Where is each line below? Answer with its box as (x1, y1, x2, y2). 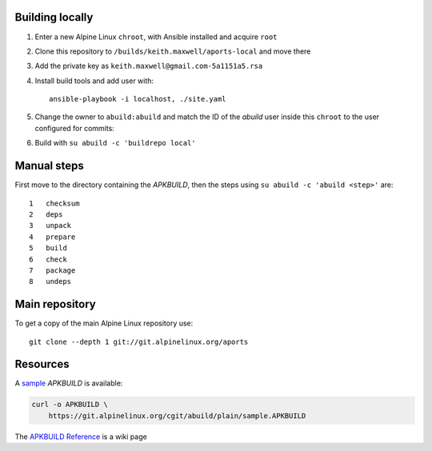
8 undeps (29, 277, 72, 286)
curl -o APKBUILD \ (31, 400, 108, 409)
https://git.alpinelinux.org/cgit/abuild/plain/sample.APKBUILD (48, 411, 306, 420)
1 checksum (29, 198, 80, 208)
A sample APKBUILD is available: (14, 378, 123, 388)
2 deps (29, 210, 63, 219)
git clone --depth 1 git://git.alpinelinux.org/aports (29, 337, 249, 346)
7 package (29, 265, 76, 275)
